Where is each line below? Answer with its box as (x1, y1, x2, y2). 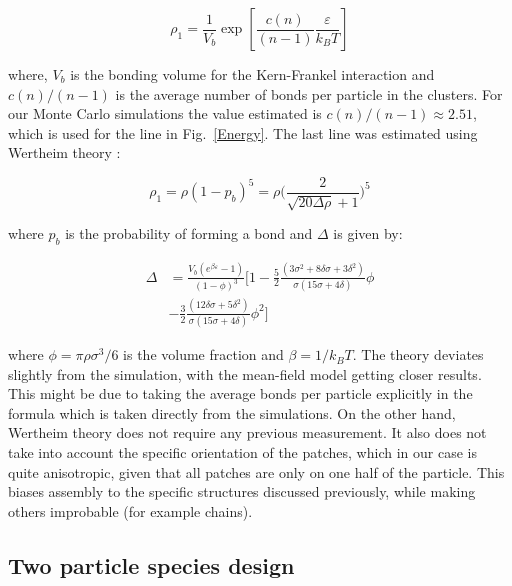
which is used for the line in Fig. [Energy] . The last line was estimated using (8, 122, 478, 143)
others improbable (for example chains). (8, 500, 253, 521)
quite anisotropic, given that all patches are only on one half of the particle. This (8, 461, 505, 482)
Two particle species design (8, 549, 295, 580)
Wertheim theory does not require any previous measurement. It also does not (8, 422, 487, 443)
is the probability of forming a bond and (65, 223, 313, 244)
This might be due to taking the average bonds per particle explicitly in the (8, 383, 473, 404)
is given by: (333, 223, 403, 244)
